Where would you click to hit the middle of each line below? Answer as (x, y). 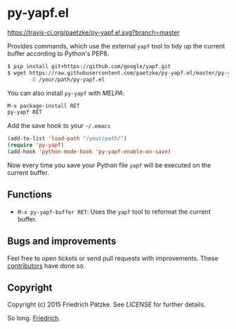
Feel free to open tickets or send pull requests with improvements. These (113, 258)
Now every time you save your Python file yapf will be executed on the (109, 165)
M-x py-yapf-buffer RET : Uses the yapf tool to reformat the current (114, 212)
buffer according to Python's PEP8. (58, 53)
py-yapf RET (25, 112)
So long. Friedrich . (34, 318)
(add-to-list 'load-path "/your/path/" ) (67, 138)
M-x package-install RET (44, 106)
